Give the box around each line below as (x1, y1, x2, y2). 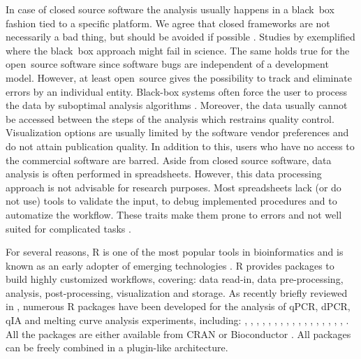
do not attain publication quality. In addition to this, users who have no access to (6, 138, 355, 153)
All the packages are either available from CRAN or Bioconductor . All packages (6, 326, 351, 341)
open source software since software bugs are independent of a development (6, 57, 329, 71)
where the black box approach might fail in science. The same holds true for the (6, 43, 350, 57)
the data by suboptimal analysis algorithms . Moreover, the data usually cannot (6, 98, 348, 112)
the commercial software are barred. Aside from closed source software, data (6, 152, 332, 167)
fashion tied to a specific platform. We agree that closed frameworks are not (6, 15, 330, 30)
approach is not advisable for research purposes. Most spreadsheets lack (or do (6, 179, 341, 194)
